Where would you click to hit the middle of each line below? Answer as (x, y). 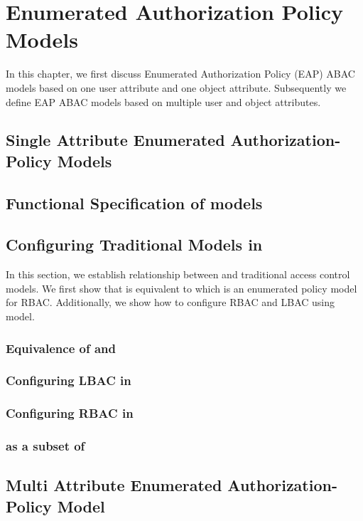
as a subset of (45, 446)
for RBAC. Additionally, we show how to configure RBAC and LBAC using (170, 302)
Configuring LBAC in (69, 380)
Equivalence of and (61, 348)
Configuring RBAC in (70, 413)
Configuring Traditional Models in (134, 244)
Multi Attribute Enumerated (114, 485)
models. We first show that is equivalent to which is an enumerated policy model (181, 288)
